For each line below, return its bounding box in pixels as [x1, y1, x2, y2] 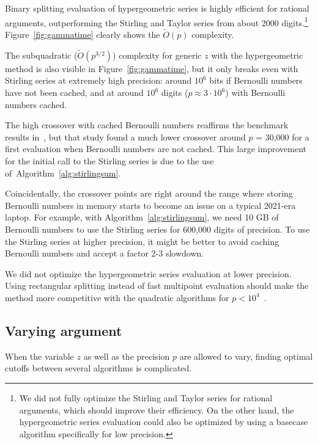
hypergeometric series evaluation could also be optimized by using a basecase [19, 415, 308, 428]
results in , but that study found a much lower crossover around [5, 130, 246, 143]
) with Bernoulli [225, 86, 286, 99]
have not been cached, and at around [5, 86, 144, 99]
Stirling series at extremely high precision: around [5, 74, 192, 87]
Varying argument [5, 321, 122, 340]
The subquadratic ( [5, 48, 78, 61]
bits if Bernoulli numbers [209, 74, 303, 87]
